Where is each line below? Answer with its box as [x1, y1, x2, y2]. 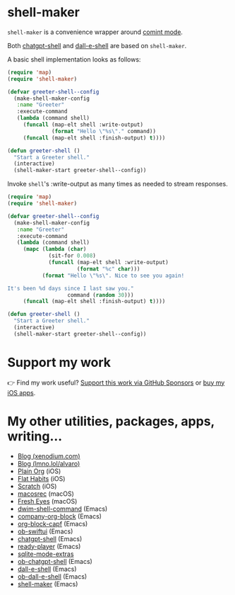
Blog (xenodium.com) [17, 451, 80, 460]
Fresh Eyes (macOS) [17, 497, 78, 505]
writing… [7, 428, 62, 444]
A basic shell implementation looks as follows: [7, 55, 141, 64]
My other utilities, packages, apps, [7, 413, 215, 429]
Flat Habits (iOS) [17, 474, 66, 482]
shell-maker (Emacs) [17, 579, 78, 588]
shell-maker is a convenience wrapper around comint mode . [7, 28, 183, 36]
